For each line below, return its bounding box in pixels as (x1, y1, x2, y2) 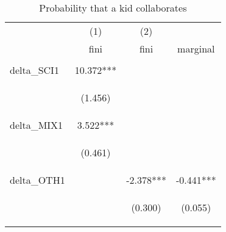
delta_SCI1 (10, 63, 59, 77)
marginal (177, 42, 215, 56)
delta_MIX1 (10, 118, 63, 132)
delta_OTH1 (10, 173, 65, 187)
